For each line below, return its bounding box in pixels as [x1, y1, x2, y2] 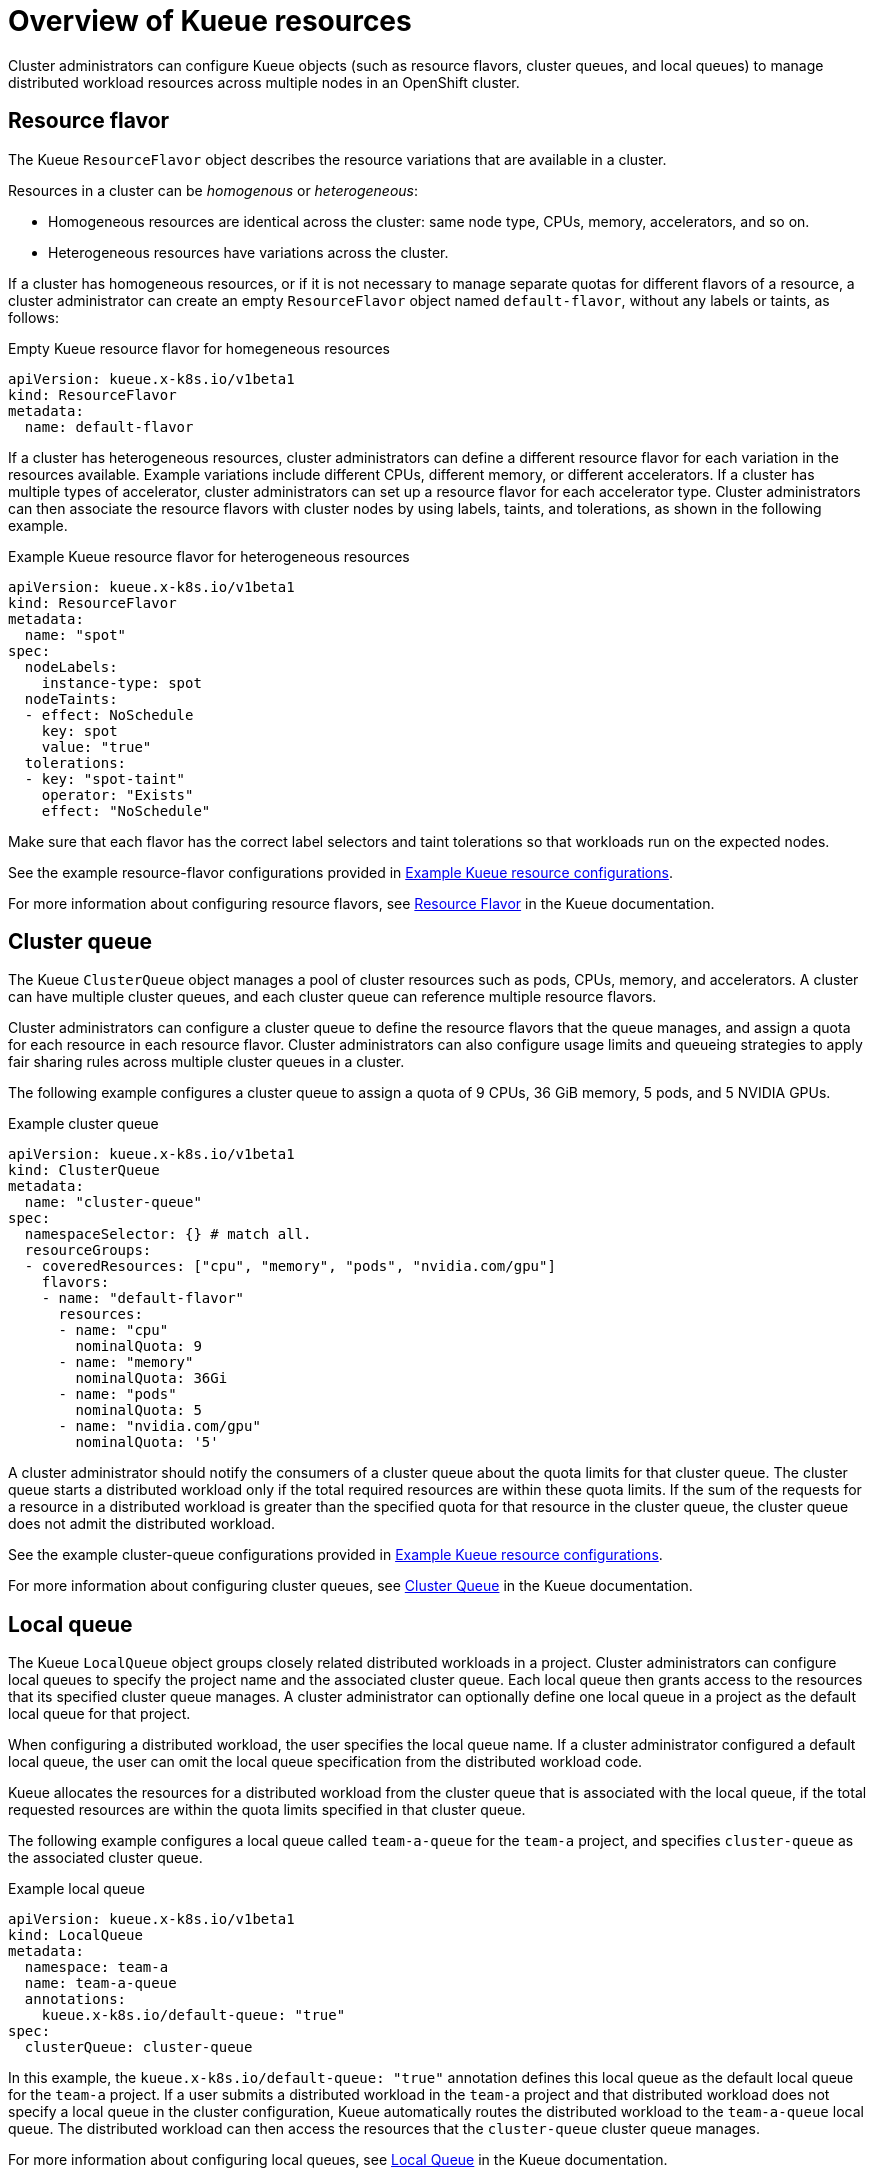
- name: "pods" [58, 1386, 177, 1403]
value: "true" [41, 738, 152, 755]
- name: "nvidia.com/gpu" [58, 1418, 261, 1435]
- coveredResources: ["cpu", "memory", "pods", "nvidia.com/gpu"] [24, 1258, 556, 1275]
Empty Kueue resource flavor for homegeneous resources [8, 339, 390, 357]
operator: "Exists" [41, 786, 194, 803]
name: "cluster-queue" [24, 1194, 202, 1211]
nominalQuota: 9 [75, 1338, 202, 1355]
